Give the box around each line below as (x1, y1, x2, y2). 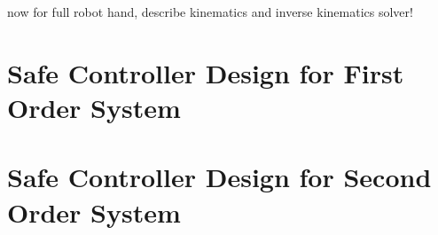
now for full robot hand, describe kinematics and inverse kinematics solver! (7, 3, 413, 20)
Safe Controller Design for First (7, 54, 404, 90)
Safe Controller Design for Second (7, 159, 432, 195)
